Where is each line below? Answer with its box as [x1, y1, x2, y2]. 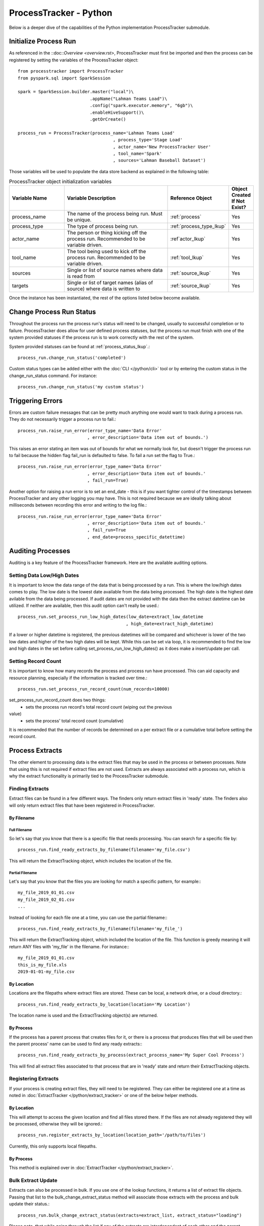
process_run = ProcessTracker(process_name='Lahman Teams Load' [18, 130, 176, 136]
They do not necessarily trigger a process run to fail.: [9, 416, 116, 422]
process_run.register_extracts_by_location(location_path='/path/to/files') [18, 1132, 206, 1138]
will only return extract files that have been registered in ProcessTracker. [9, 802, 155, 808]
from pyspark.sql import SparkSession [18, 75, 111, 81]
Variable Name [12, 195, 47, 202]
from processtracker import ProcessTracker [18, 69, 124, 74]
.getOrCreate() [89, 116, 127, 122]
